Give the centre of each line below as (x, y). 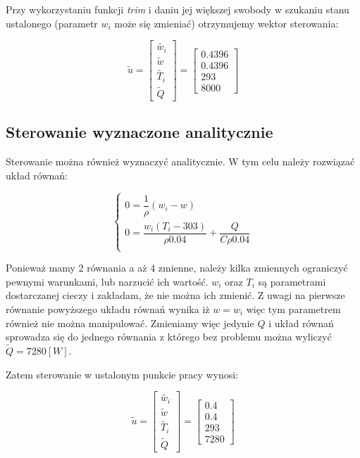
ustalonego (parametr (52, 23)
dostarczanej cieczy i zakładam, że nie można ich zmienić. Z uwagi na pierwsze (175, 295)
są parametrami (292, 281)
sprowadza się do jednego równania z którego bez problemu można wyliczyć (169, 337)
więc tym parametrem (293, 308)
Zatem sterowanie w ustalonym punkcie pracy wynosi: (122, 374)
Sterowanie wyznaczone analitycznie (139, 132)
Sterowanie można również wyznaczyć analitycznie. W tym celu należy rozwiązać (180, 161)
